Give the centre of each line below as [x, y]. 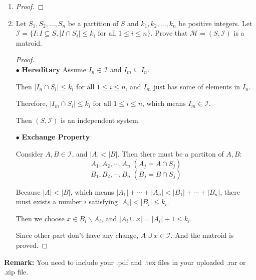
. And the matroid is [202, 235]
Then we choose [40, 218]
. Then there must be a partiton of [171, 153]
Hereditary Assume [54, 69]
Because [28, 191]
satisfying [103, 201]
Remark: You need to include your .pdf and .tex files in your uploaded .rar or [125, 262]
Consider [29, 153]
